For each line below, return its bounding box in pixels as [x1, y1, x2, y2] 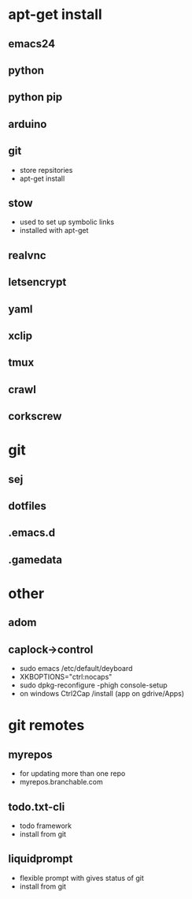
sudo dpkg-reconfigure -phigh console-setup [19, 680, 168, 690]
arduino [8, 117, 47, 131]
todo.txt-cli [8, 800, 65, 814]
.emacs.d [8, 526, 56, 540]
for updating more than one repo [19, 769, 126, 778]
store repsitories [19, 165, 73, 174]
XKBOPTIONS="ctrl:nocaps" [19, 672, 113, 682]
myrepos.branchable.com [19, 777, 104, 787]
